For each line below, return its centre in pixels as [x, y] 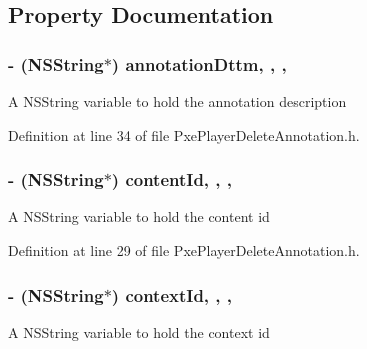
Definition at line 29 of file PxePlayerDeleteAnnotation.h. [184, 250]
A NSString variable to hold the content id [139, 216]
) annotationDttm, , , [199, 63]
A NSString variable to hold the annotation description [177, 101]
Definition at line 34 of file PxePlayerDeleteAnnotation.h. [184, 134]
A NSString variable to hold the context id [139, 331]
